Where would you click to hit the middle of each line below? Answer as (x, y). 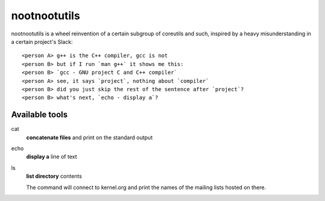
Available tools (39, 115)
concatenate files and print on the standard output (89, 137)
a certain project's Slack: (42, 41)
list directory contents (54, 176)
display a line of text (52, 157)
